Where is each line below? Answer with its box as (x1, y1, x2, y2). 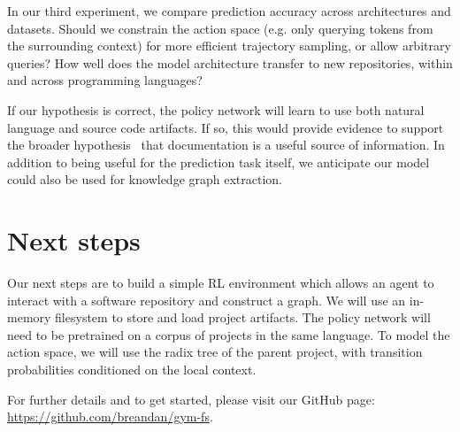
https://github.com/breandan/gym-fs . (7, 407, 213, 426)
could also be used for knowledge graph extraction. (7, 170, 283, 189)
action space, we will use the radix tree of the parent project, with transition (7, 343, 423, 361)
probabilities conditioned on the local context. (7, 360, 257, 379)
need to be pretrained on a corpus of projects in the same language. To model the (7, 325, 450, 343)
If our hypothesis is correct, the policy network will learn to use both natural (7, 100, 425, 119)
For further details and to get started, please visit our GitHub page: (7, 390, 375, 408)
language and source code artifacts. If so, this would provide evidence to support (7, 118, 444, 136)
